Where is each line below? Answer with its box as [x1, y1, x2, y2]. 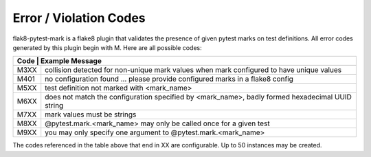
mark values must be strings [45, 110, 137, 119]
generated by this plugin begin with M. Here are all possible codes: [12, 43, 202, 51]
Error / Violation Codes [12, 10, 146, 25]
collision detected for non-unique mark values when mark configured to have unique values [45, 65, 342, 75]
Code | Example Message [16, 56, 102, 66]
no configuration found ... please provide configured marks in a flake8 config [45, 74, 293, 84]
